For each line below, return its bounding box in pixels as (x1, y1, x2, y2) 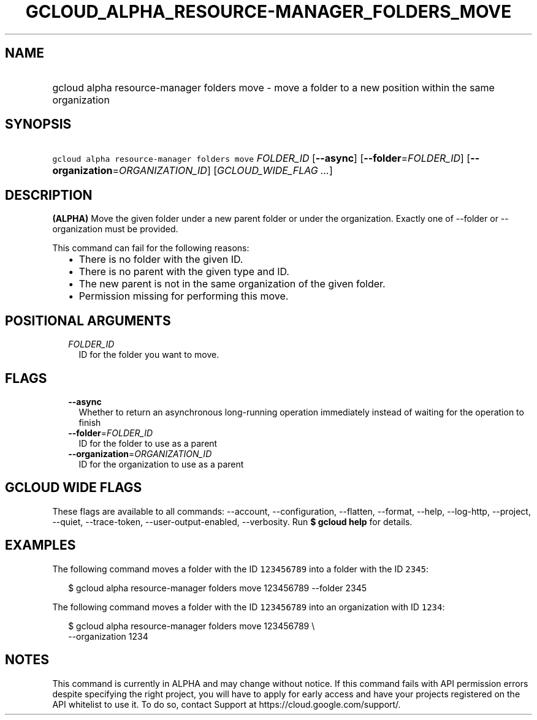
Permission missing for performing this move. (78, 290, 289, 303)
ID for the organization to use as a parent (78, 458, 244, 469)
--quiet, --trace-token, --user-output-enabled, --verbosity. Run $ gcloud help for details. (52, 516, 413, 527)
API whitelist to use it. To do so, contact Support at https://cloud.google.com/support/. (52, 699, 401, 710)
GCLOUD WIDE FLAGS (5, 480, 142, 496)
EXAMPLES (5, 537, 76, 553)
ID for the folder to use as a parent (78, 438, 218, 449)
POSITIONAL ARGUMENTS (5, 313, 171, 328)
